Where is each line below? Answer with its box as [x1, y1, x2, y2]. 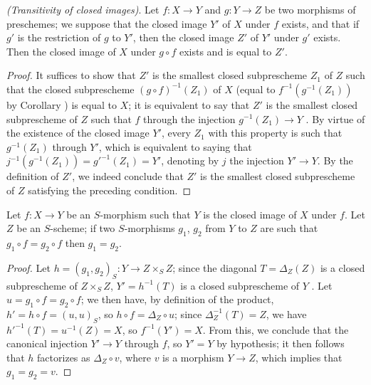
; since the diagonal [172, 260, 257, 275]
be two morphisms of [264, 2, 356, 16]
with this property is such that [208, 125, 343, 140]
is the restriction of [17, 30, 101, 45]
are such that [260, 221, 318, 236]
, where [119, 349, 151, 364]
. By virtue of [305, 111, 365, 126]
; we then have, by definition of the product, [80, 292, 274, 307]
